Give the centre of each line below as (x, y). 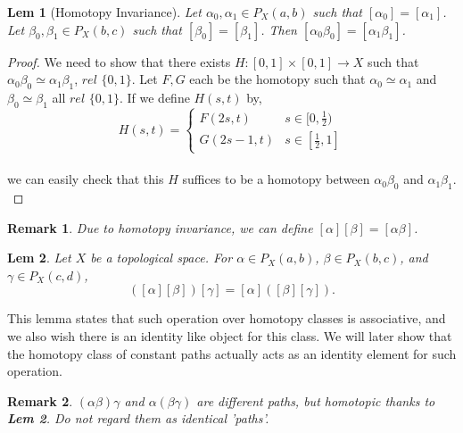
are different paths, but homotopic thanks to (316, 400)
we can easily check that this (86, 179)
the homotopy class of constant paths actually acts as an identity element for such (232, 353)
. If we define (154, 97)
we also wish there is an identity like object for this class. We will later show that (230, 336)
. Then (279, 29)
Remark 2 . (40, 400)
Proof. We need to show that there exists (119, 61)
